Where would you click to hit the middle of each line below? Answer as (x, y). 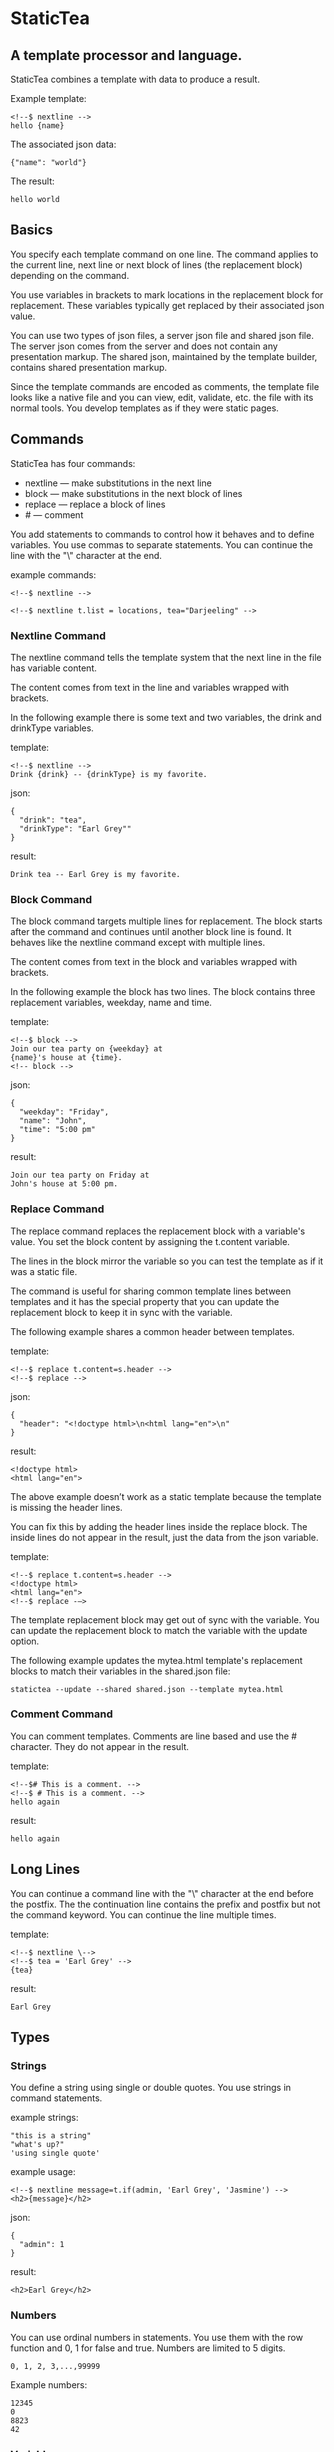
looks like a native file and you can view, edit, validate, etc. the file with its (162, 397)
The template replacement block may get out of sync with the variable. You (165, 1619)
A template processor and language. (126, 55)
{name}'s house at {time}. (66, 1058)
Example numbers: (49, 2384)
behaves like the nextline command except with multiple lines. (138, 943)
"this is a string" (51, 2136)
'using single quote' (55, 2153)
